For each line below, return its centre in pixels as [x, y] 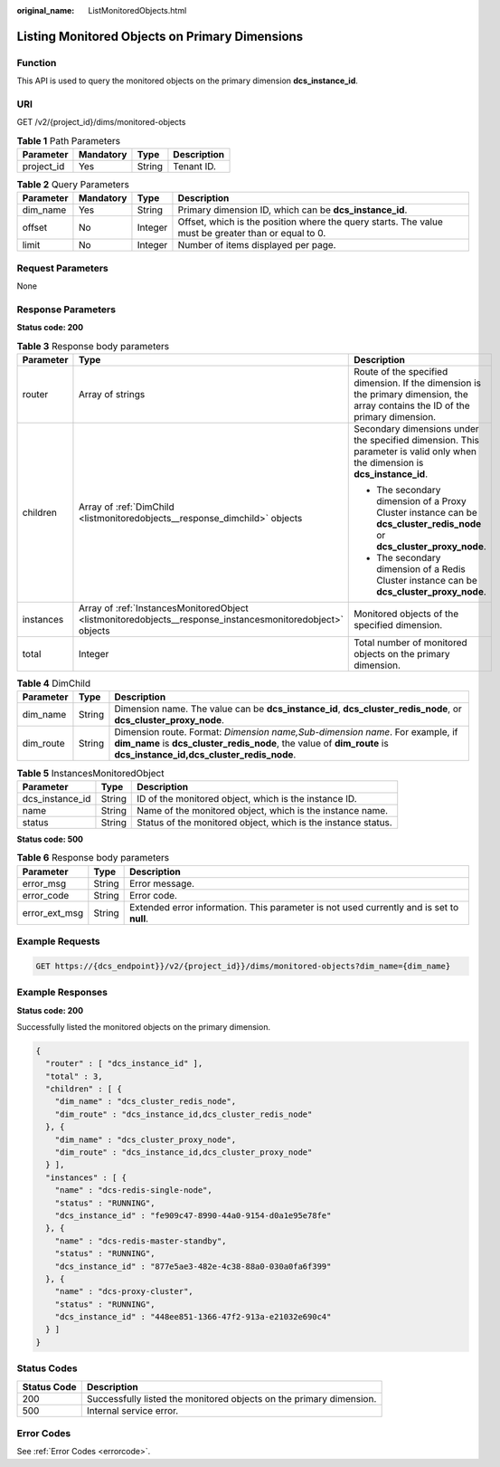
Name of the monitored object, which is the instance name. [263, 810]
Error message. [162, 883]
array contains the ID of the [412, 405]
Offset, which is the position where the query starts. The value [310, 222]
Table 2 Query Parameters [73, 185]
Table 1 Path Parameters [69, 140]
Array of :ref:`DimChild [127, 507]
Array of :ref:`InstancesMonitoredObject [163, 608]
